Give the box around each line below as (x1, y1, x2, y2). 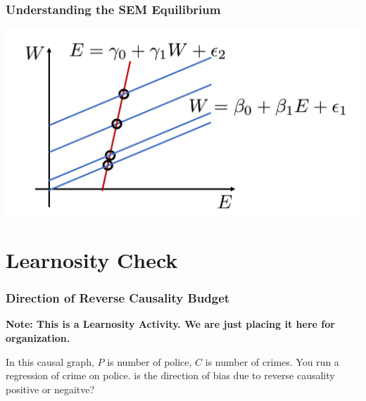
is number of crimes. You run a (205, 354, 339, 369)
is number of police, (107, 354, 192, 369)
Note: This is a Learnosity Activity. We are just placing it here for (6, 317, 335, 331)
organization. (6, 331, 70, 345)
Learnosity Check (6, 246, 178, 274)
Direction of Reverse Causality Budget (6, 289, 230, 307)
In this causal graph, (6, 354, 94, 369)
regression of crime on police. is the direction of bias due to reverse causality (6, 368, 335, 383)
